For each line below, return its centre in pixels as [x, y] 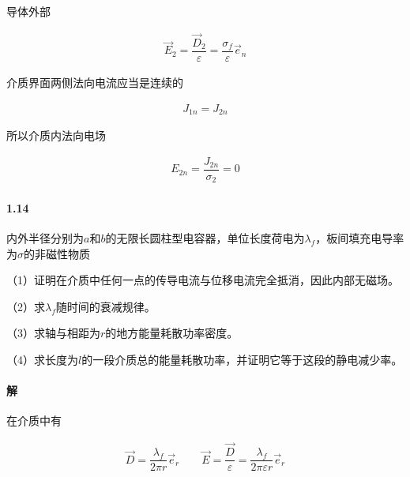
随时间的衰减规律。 [105, 306]
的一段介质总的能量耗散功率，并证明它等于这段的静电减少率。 [242, 359]
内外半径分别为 [45, 237]
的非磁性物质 [57, 253]
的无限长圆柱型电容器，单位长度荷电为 [205, 237]
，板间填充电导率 [360, 237]
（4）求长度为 [42, 359]
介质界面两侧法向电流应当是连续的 [95, 82]
